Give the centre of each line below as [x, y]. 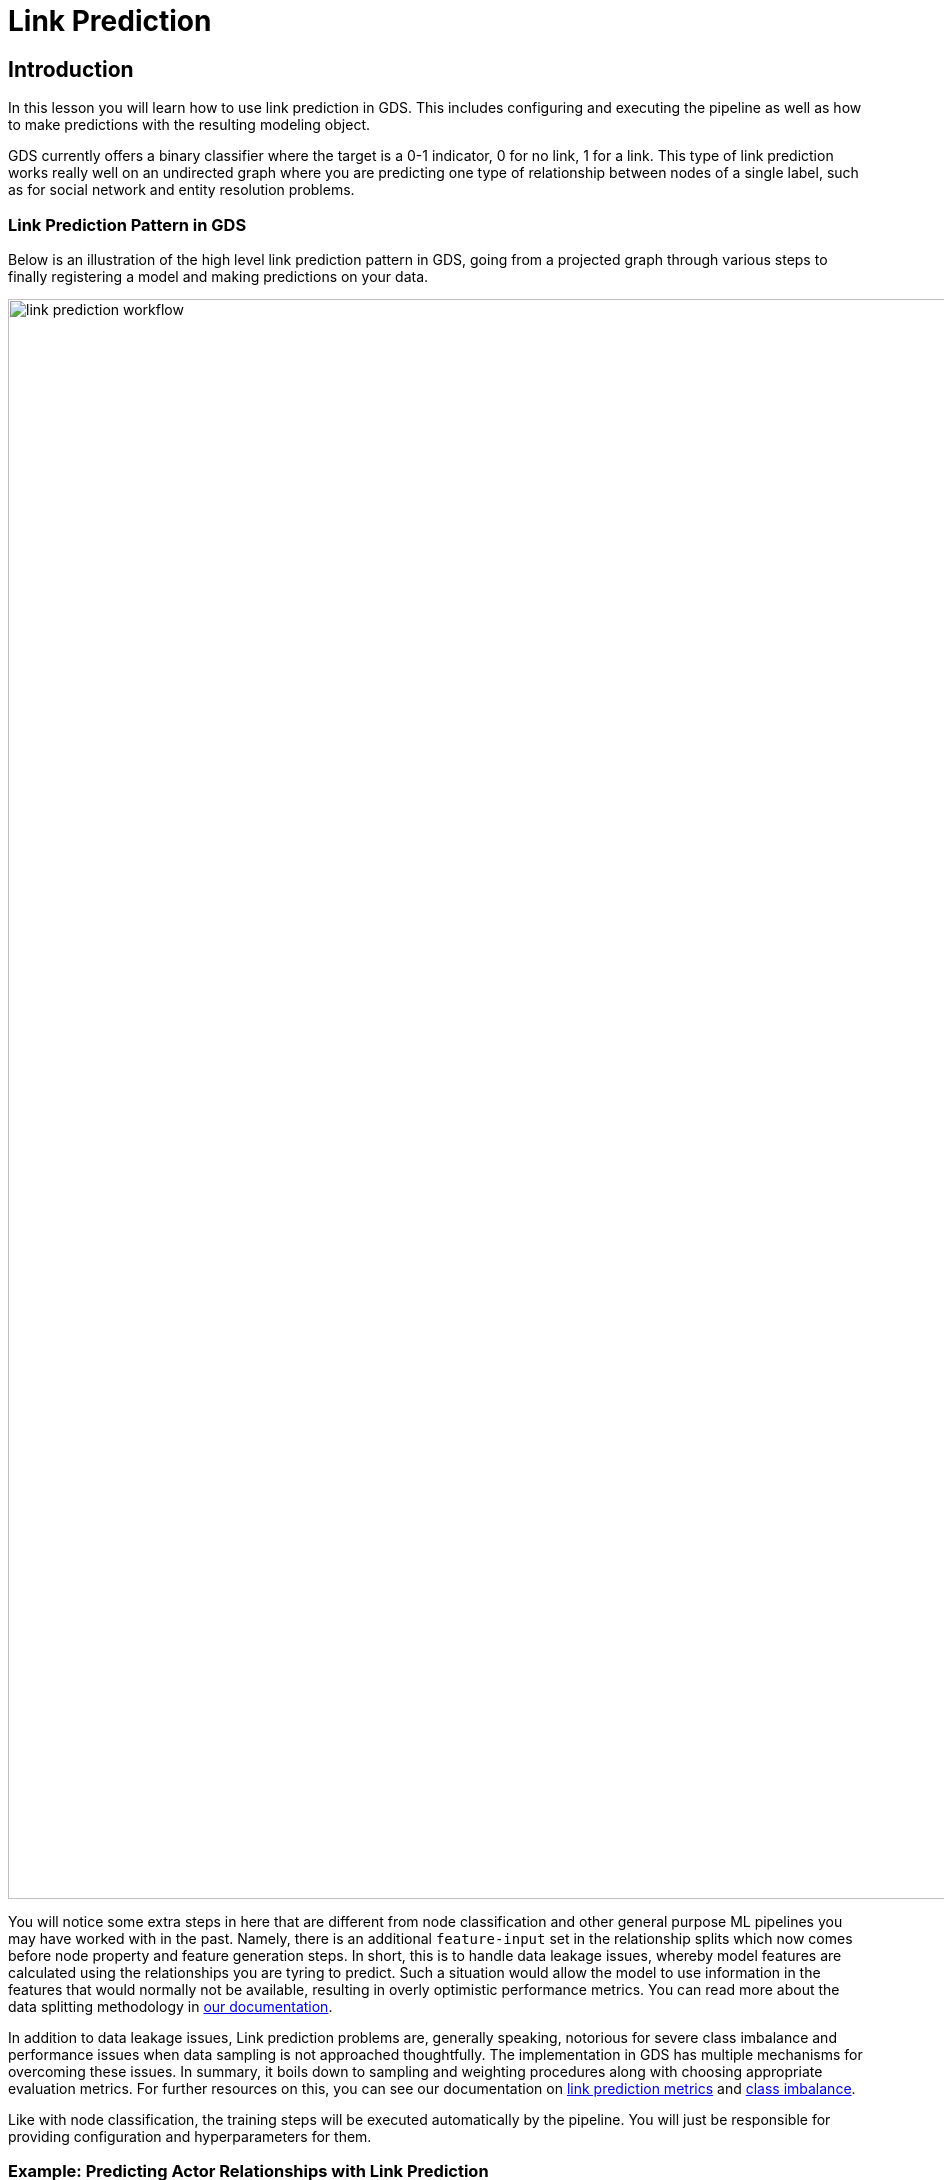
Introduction [71, 69]
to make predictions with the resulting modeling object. [189, 125]
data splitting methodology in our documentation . [170, 2006]
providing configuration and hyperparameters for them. [190, 2136]
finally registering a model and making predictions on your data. [218, 276]
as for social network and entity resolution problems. [181, 190]
